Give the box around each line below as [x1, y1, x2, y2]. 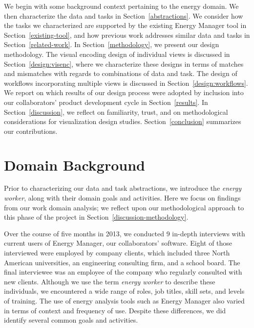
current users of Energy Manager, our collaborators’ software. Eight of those [4, 238, 233, 248]
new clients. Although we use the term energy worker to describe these [4, 276, 215, 286]
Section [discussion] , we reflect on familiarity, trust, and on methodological [4, 106, 228, 117]
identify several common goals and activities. [4, 315, 138, 325]
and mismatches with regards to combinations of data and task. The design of [4, 68, 237, 78]
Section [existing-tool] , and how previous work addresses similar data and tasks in [4, 29, 250, 40]
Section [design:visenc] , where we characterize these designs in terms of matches [4, 58, 244, 69]
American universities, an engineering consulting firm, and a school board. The [4, 257, 240, 267]
